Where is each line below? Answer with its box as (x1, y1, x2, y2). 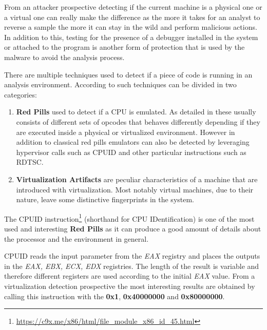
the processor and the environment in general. (4, 233, 149, 244)
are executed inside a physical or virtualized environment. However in (16, 126, 235, 137)
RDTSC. (16, 157, 44, 167)
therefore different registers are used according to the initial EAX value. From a (4, 270, 255, 281)
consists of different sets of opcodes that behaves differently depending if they (16, 116, 260, 127)
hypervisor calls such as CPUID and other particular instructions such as (16, 146, 246, 157)
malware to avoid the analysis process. (4, 51, 125, 62)
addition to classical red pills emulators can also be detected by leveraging (16, 137, 250, 147)
